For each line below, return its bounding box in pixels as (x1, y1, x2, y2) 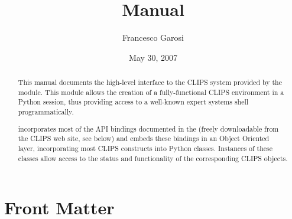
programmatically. (18, 107, 74, 117)
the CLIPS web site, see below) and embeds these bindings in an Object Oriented (18, 133, 270, 143)
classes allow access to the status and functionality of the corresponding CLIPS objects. (18, 153, 288, 163)
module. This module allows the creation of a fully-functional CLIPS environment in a (18, 87, 284, 97)
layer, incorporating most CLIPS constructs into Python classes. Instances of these (18, 143, 273, 153)
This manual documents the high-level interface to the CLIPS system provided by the (18, 77, 283, 87)
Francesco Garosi (122, 31, 184, 44)
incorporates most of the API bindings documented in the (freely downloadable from (18, 123, 279, 133)
